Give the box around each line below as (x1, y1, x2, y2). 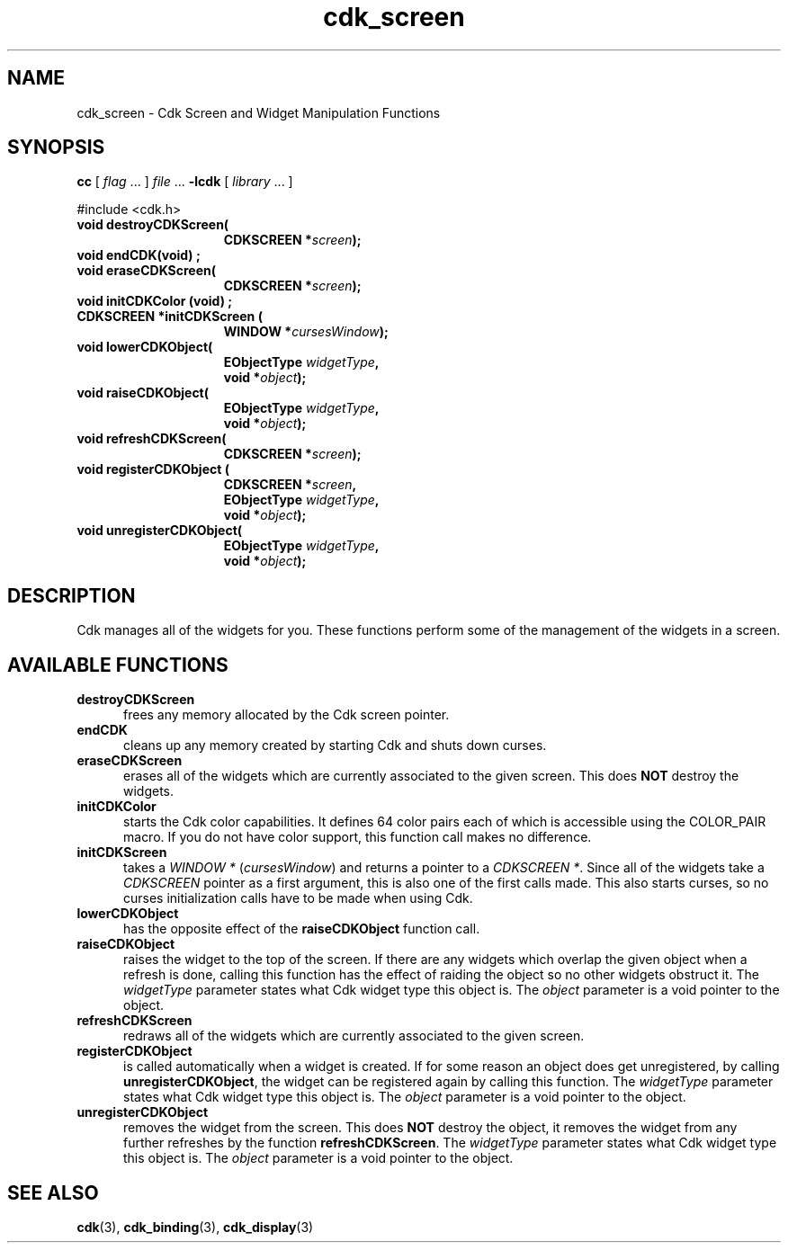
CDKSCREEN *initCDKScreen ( (76, 308, 263, 325)
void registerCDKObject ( (76, 461, 229, 478)
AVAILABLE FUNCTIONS (7, 653, 228, 676)
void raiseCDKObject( (76, 385, 210, 401)
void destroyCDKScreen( (76, 217, 229, 233)
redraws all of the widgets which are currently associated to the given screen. (123, 1028, 585, 1044)
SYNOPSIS (7, 136, 105, 159)
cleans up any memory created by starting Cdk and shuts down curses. (123, 737, 547, 754)
